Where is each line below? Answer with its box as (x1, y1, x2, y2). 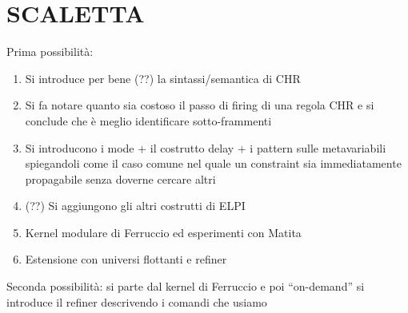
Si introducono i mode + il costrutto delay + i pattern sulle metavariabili (25, 139, 386, 156)
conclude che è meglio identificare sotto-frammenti (25, 112, 272, 129)
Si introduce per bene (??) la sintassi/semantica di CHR (25, 69, 301, 86)
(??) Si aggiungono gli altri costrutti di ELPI (25, 197, 246, 214)
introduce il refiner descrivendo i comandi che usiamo (6, 293, 267, 310)
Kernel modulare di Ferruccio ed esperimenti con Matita (25, 224, 302, 240)
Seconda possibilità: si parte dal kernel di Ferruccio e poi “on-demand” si (6, 278, 365, 295)
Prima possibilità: (6, 43, 94, 60)
